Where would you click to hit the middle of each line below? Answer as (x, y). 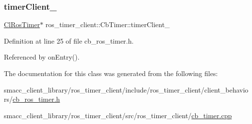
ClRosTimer (22, 24)
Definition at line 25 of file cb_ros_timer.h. (69, 40)
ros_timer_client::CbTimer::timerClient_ (108, 24)
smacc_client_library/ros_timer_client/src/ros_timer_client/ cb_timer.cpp (118, 115)
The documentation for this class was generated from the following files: (111, 73)
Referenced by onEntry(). (42, 57)
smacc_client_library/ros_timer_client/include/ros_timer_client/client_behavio (126, 89)
